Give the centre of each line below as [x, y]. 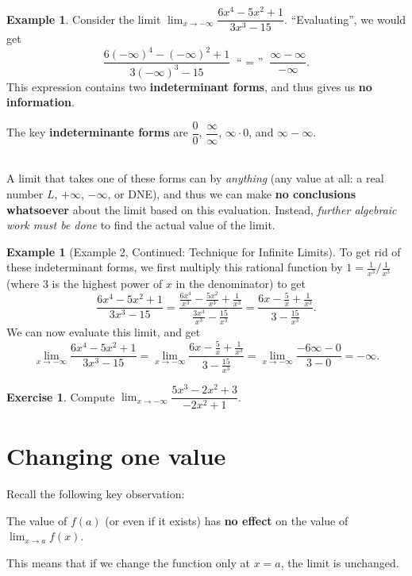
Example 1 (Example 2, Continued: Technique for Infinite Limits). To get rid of [204, 251]
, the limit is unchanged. [340, 562]
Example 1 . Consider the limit [84, 19]
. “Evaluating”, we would [345, 19]
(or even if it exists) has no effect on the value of [227, 520]
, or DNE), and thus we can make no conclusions [231, 194]
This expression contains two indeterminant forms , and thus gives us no [189, 86]
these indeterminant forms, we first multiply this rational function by [175, 267]
